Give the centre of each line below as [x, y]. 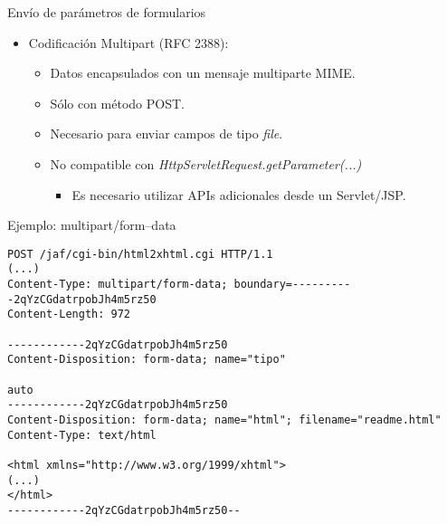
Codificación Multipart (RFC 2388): [128, 42]
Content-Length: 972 [69, 314]
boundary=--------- [292, 285]
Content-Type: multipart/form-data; [118, 285]
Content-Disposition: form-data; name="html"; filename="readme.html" [224, 419]
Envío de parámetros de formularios [107, 12]
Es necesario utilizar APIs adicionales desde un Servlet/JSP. [239, 194]
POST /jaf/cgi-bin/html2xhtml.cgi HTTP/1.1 [140, 254]
